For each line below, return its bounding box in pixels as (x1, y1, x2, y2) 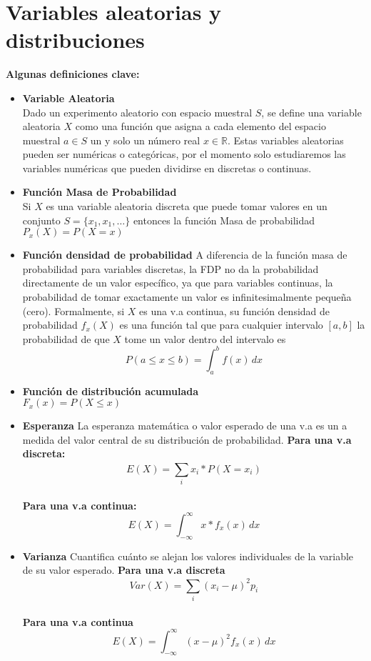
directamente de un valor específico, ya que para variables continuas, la (22, 275, 333, 290)
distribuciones (6, 25, 145, 54)
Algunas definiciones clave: (6, 66, 140, 81)
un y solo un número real (90, 132, 200, 147)
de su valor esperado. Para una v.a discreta (22, 562, 225, 577)
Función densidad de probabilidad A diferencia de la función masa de (22, 247, 347, 262)
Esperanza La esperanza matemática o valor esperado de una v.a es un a (22, 418, 347, 433)
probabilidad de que (22, 331, 110, 346)
